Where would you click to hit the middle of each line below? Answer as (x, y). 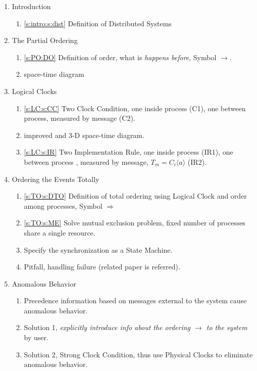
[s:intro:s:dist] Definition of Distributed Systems (98, 23)
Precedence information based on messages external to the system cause (135, 300)
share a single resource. (60, 232)
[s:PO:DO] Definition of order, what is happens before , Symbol (120, 57)
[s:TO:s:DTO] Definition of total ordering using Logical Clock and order (135, 196)
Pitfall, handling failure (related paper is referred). (102, 267)
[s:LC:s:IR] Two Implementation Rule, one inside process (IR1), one (128, 152)
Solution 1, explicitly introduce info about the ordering (107, 327)
